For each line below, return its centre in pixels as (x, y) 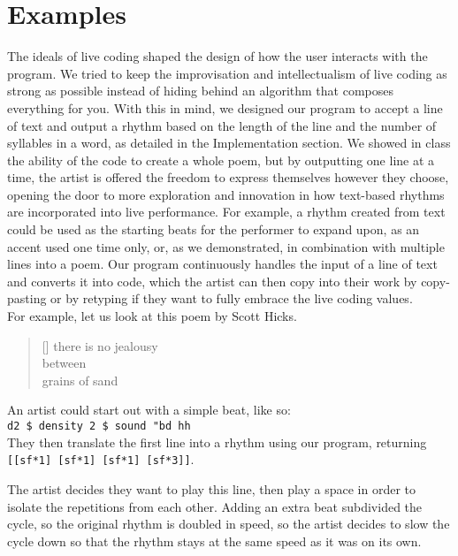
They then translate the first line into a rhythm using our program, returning (217, 442)
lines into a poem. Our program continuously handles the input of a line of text (222, 264)
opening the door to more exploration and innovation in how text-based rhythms (226, 194)
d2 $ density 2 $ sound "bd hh (99, 426)
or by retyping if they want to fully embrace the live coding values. (232, 298)
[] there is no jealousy (100, 345)
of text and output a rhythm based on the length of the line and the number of (222, 125)
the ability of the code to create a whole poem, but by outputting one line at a (221, 160)
